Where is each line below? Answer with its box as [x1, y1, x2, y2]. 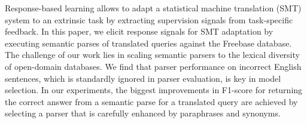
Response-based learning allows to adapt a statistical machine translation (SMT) [5, 2, 302, 14]
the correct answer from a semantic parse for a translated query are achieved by [5, 95, 298, 107]
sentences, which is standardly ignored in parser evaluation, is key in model [5, 72, 281, 84]
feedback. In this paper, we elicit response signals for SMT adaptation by [5, 25, 273, 38]
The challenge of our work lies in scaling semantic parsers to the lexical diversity [5, 48, 300, 61]
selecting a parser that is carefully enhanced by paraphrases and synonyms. [5, 107, 281, 119]
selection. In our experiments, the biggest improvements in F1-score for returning [5, 84, 303, 96]
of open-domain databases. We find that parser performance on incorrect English [5, 60, 302, 72]
